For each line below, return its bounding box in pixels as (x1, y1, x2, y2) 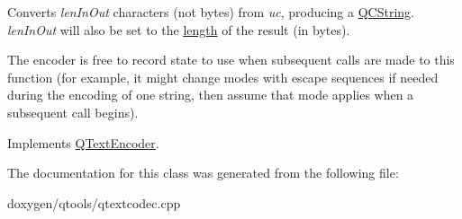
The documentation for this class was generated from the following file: (7, 163, 399, 182)
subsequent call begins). (7, 102, 139, 121)
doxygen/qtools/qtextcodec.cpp (7, 193, 181, 212)
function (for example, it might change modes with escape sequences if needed (7, 67, 439, 86)
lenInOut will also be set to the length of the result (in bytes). (7, 20, 350, 39)
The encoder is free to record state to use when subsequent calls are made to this (7, 50, 455, 69)
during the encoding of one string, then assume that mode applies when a (7, 85, 414, 104)
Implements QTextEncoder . (7, 133, 159, 152)
